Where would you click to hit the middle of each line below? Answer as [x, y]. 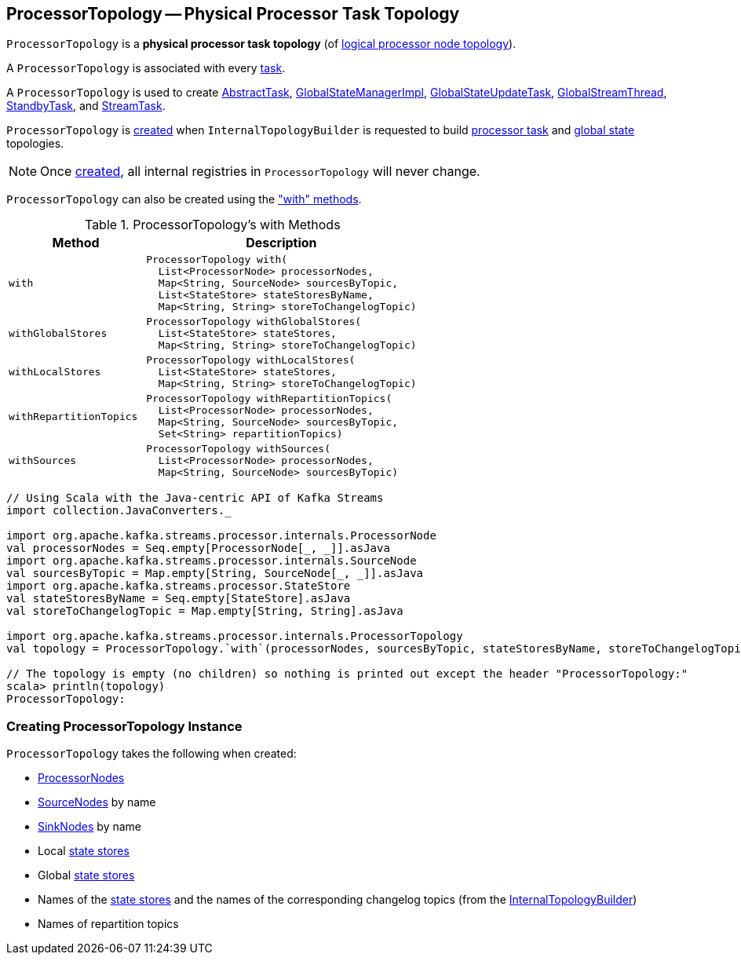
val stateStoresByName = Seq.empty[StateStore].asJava [179, 599]
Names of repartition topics [108, 924]
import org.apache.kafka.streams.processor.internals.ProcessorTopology [235, 636]
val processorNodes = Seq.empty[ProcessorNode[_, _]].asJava [198, 548]
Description [281, 243]
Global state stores [86, 875]
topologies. [35, 144]
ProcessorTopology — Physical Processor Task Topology [233, 14]
